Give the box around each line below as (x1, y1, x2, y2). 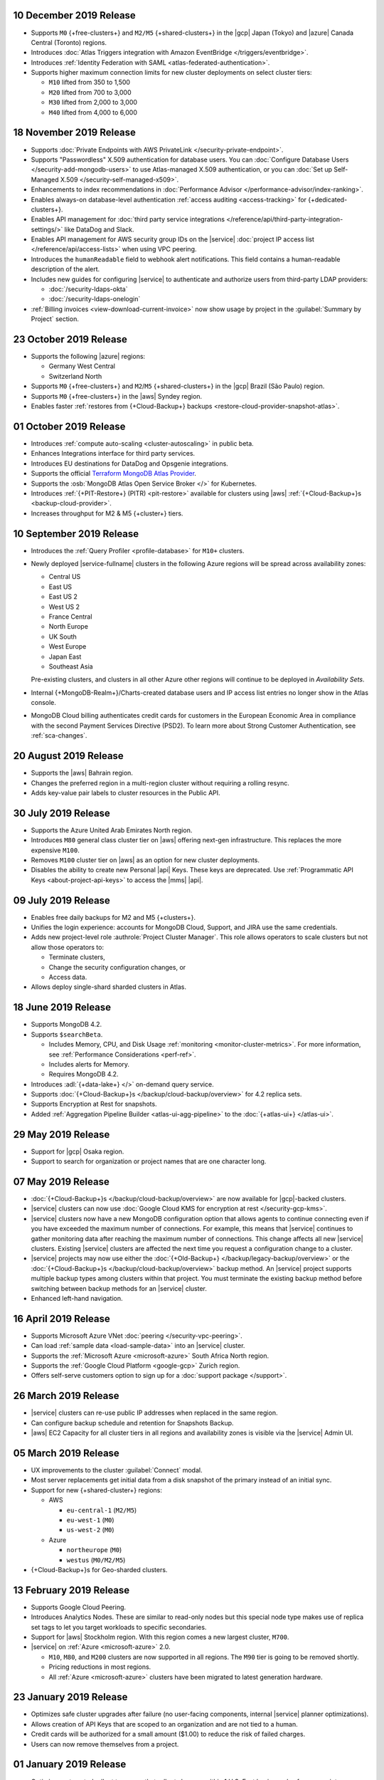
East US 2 (48, 592, 78, 601)
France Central (48, 612, 92, 621)
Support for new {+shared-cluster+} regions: (31, 1485, 163, 1494)
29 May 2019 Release (13, 1129, 110, 1141)
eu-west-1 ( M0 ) (66, 1515, 114, 1524)
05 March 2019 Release (13, 1447, 120, 1459)
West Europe (48, 642, 87, 651)
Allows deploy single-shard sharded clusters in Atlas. (31, 983, 187, 991)
